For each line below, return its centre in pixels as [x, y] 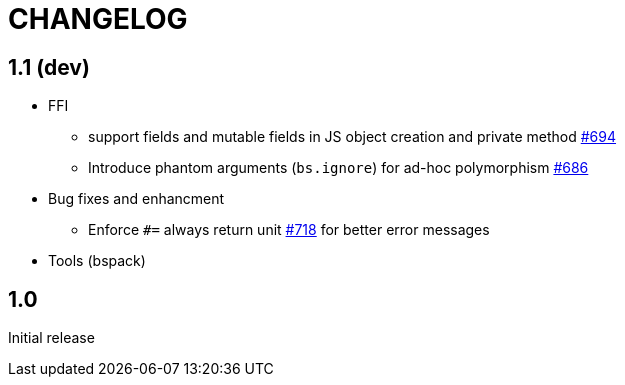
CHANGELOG [98, 19]
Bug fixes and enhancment [136, 199]
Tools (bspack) [97, 261]
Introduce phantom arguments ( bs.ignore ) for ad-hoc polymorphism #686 [338, 168]
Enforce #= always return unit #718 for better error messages [289, 230]
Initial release [51, 338]
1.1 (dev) [49, 67]
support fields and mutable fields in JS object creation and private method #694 [352, 137]
